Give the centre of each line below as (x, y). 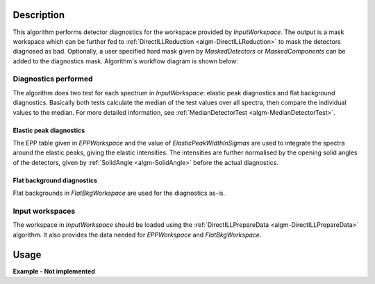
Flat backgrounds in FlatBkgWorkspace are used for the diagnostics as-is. (119, 193)
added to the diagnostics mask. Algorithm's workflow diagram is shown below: (126, 61)
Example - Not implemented (54, 271)
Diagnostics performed (53, 79)
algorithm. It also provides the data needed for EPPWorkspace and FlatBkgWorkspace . (137, 235)
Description (39, 15)
